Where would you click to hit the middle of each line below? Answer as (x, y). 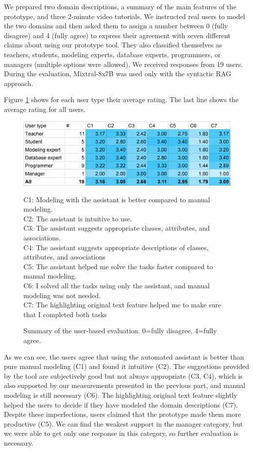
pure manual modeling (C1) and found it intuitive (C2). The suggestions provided (127, 366)
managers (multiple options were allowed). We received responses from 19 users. (124, 64)
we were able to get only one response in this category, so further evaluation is (121, 433)
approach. (19, 83)
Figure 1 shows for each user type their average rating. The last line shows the (121, 99)
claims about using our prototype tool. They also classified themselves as (113, 45)
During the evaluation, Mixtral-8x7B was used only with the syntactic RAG (118, 74)
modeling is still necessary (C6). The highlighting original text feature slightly (121, 395)
